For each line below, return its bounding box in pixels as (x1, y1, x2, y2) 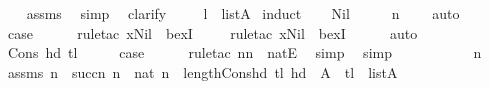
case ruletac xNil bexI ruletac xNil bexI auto (7, 22, 418, 43)
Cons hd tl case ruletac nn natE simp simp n (7, 42, 482, 63)
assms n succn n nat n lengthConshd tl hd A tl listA (7, 61, 398, 82)
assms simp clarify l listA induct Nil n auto (26, 3, 460, 23)
